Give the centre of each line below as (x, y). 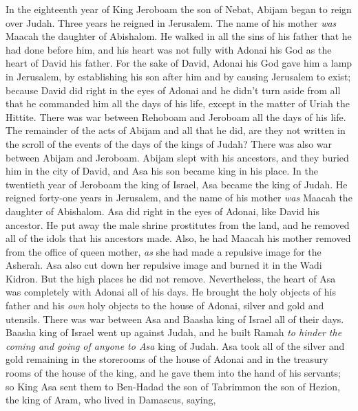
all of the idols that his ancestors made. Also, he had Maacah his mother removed (178, 238)
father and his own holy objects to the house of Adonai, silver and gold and (165, 306)
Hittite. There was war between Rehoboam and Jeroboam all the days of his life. (176, 116)
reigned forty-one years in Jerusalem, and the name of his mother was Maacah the (179, 198)
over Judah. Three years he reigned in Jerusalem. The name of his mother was (171, 22)
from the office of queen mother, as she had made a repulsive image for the (164, 251)
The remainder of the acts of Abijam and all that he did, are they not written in (176, 130)
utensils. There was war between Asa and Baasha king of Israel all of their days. (175, 319)
